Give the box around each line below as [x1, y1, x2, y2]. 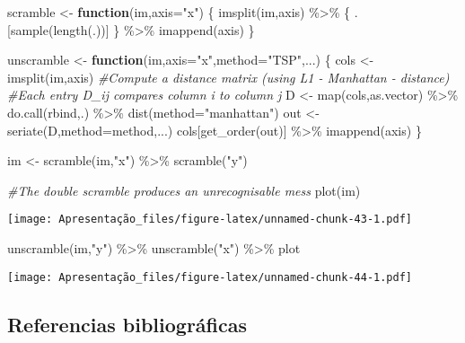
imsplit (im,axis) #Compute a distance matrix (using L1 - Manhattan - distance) [7, 67, 450, 86]
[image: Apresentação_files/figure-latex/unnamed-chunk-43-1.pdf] [7, 213, 413, 226]
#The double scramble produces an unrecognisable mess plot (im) [7, 180, 361, 199]
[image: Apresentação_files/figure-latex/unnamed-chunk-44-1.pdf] [7, 270, 413, 284]
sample [10, 20, 48, 39]
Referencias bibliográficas [7, 310, 248, 338]
